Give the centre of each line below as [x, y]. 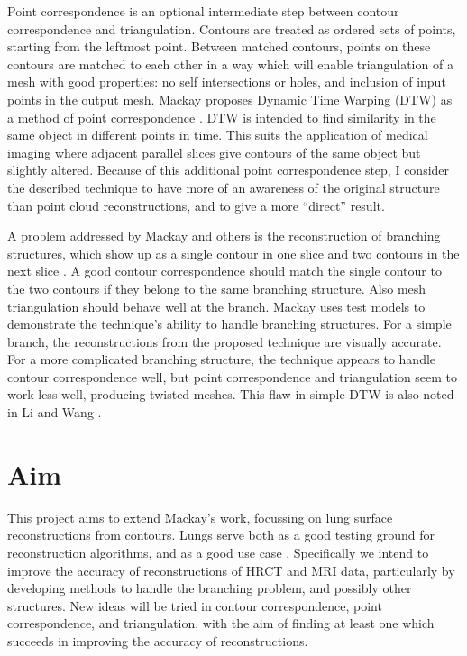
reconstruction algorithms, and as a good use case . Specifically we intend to [218, 552]
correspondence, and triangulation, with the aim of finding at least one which [221, 623]
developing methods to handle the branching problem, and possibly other [210, 588]
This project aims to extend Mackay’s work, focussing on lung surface [200, 517]
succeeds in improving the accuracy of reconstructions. [158, 640]
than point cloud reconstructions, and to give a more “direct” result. [196, 205]
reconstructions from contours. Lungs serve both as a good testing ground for [221, 535]
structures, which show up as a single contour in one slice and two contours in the [233, 253]
